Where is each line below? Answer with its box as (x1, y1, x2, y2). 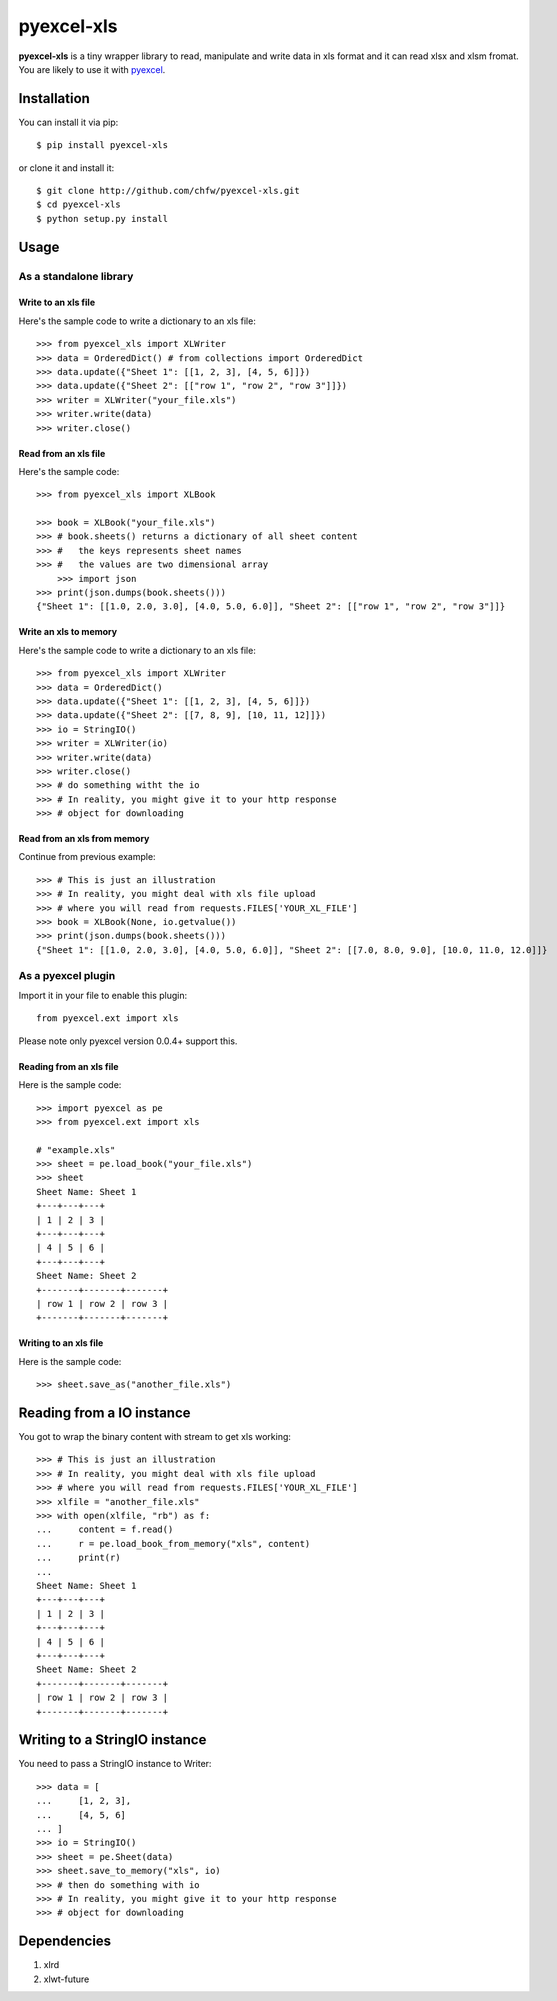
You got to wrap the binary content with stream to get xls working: (18, 1431, 292, 1443)
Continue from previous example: (18, 851, 156, 863)
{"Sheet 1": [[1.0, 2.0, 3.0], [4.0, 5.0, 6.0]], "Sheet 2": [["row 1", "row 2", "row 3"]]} (36, 601, 506, 612)
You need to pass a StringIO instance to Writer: (18, 1758, 212, 1770)
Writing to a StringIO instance (18, 1731, 207, 1749)
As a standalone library (18, 269, 134, 283)
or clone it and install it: (18, 161, 115, 174)
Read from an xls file (18, 447, 106, 459)
